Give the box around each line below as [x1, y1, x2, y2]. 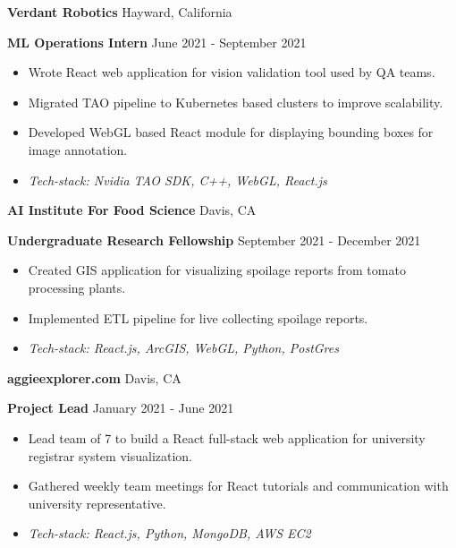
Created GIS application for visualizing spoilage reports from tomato [28, 261, 406, 279]
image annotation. [28, 140, 128, 158]
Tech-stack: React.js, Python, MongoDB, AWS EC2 [28, 524, 311, 543]
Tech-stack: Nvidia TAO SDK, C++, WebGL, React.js [28, 170, 327, 189]
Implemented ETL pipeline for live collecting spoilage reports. [28, 308, 368, 327]
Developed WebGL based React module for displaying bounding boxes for [28, 123, 434, 141]
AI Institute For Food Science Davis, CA [7, 201, 257, 219]
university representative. [28, 493, 166, 512]
